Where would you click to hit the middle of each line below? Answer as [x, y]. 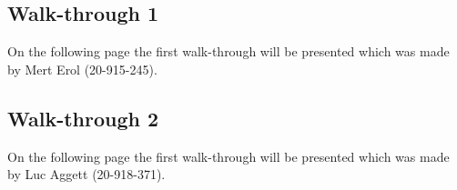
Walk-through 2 [83, 118]
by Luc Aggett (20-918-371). [86, 174]
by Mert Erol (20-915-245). [82, 69]
